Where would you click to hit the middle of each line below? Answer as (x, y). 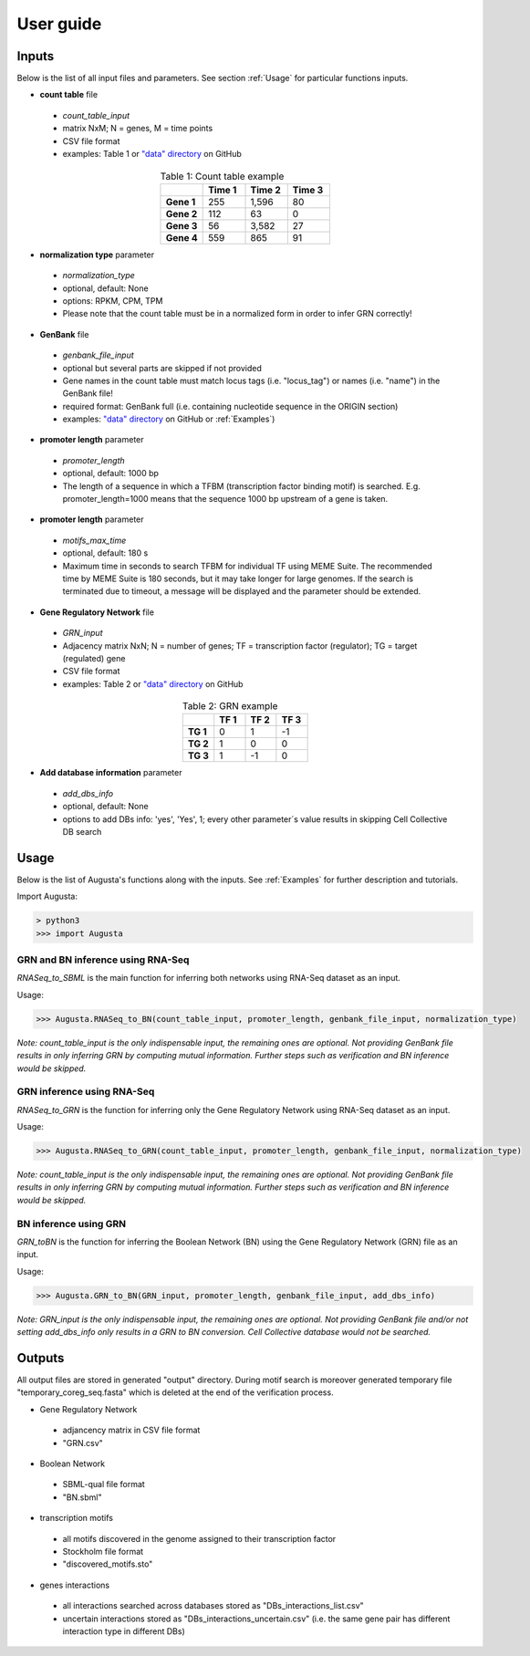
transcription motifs (77, 1518)
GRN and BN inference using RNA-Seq (103, 960)
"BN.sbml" (82, 1497)
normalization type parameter (97, 255)
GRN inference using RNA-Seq (86, 1092)
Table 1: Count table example (222, 176)
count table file (69, 95)
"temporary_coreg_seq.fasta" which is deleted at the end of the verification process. (175, 1392)
